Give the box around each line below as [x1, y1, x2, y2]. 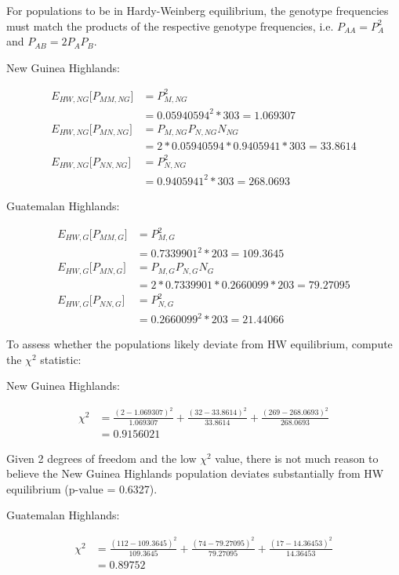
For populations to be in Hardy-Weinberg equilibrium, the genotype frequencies [6, 2, 389, 18]
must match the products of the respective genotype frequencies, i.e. [6, 17, 334, 34]
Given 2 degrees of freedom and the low [6, 449, 197, 466]
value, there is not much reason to [215, 449, 379, 466]
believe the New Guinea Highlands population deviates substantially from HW [6, 465, 384, 482]
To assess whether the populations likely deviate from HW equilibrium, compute [6, 336, 393, 352]
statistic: [40, 351, 82, 367]
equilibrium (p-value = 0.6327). [6, 480, 158, 497]
